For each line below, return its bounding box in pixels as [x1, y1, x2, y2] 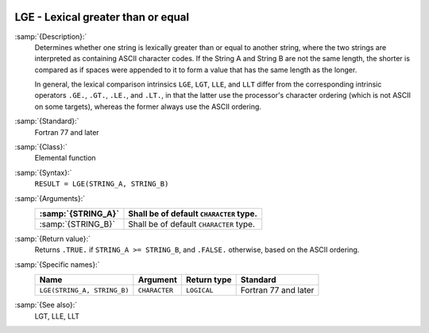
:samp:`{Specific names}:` [14, 259, 100, 269]
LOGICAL [185, 286, 214, 294]
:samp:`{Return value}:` [14, 234, 91, 243]
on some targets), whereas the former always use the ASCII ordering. [34, 102, 262, 111]
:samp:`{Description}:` [14, 32, 87, 41]
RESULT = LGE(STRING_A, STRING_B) [34, 180, 169, 188]
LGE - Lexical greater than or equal [14, 10, 190, 24]
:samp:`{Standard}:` [14, 116, 79, 126]
